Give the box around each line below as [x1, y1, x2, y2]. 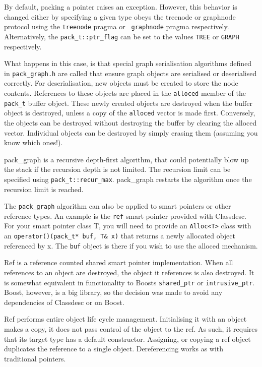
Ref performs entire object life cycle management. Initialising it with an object [4, 314, 247, 324]
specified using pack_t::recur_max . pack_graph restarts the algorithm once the [4, 173, 252, 184]
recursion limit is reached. [4, 183, 84, 194]
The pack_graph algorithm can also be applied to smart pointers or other [4, 201, 231, 211]
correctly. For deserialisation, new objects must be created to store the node [4, 78, 238, 88]
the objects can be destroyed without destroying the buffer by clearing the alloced [4, 117, 257, 128]
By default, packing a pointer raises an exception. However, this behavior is [4, 2, 237, 12]
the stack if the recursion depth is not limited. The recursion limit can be [4, 164, 231, 174]
